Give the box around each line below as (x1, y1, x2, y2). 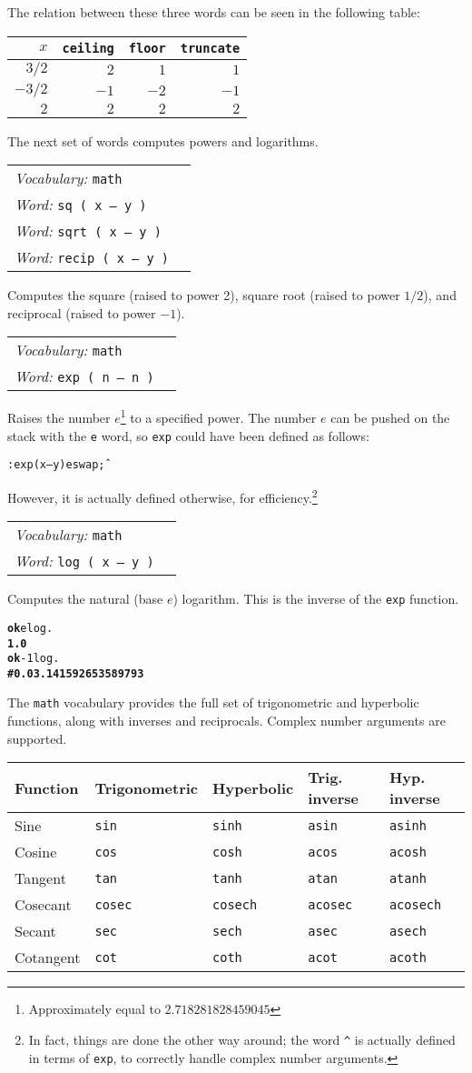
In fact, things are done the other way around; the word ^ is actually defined (28, 1029, 456, 1048)
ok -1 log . (7, 652, 60, 666)
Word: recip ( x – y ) (15, 246, 170, 268)
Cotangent (15, 947, 81, 968)
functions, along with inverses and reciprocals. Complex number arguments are (7, 711, 446, 730)
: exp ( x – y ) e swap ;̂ (7, 458, 105, 472)
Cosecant (15, 894, 72, 916)
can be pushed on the (330, 408, 450, 427)
